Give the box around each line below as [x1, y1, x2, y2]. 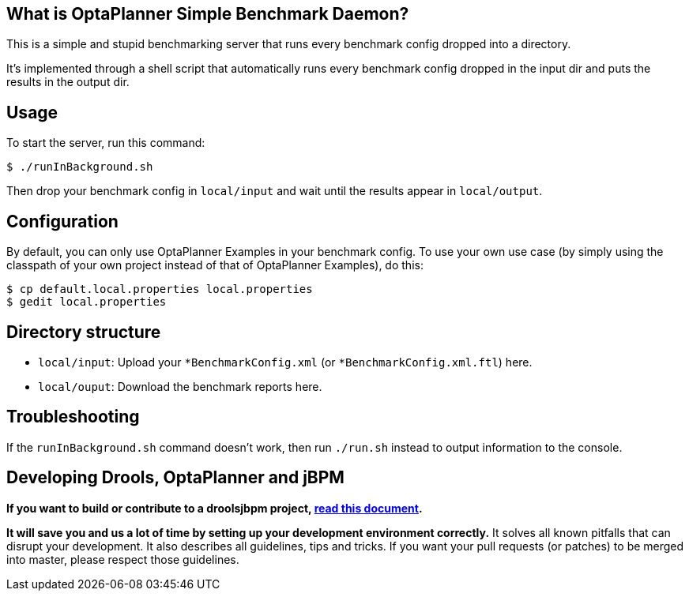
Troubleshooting [6, 407, 140, 427]
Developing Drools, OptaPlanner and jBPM [6, 467, 344, 488]
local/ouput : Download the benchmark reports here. [38, 379, 322, 393]
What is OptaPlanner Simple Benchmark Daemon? [6, 4, 409, 24]
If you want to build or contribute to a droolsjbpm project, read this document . [6, 501, 423, 515]
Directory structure [6, 321, 161, 342]
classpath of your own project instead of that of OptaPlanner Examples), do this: [6, 258, 424, 272]
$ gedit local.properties [6, 295, 167, 309]
